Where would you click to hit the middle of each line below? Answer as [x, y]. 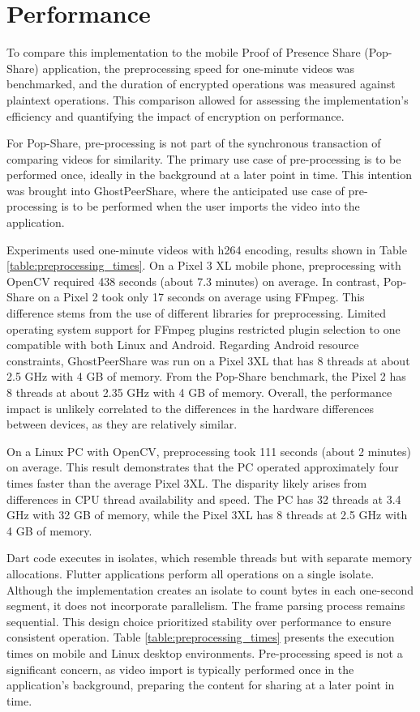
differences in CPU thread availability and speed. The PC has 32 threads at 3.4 [204, 499]
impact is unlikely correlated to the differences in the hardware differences [191, 408]
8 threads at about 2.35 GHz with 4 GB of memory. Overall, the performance [199, 392]
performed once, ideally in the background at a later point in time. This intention [209, 175]
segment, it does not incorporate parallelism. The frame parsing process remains [206, 605]
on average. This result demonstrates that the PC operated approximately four [203, 467]
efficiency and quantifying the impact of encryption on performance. [176, 115]
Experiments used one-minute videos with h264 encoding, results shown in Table [207, 249]
